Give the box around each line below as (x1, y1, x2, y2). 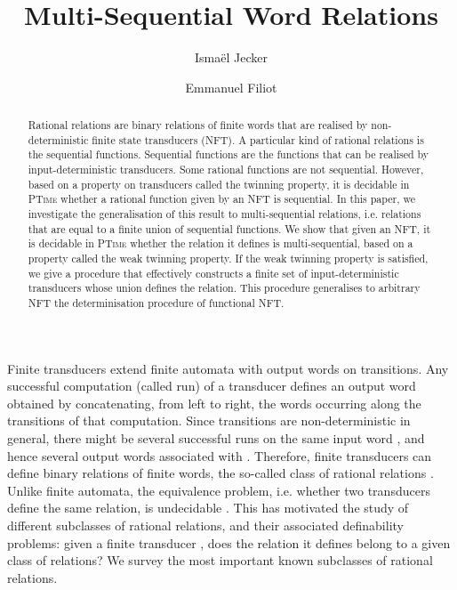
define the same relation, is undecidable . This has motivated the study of (7, 498, 409, 517)
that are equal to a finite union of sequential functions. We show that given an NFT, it (28, 221, 431, 236)
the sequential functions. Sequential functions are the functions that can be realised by (28, 147, 429, 162)
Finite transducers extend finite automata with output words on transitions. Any (7, 359, 449, 377)
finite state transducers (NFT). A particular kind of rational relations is (92, 132, 424, 147)
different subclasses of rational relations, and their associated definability (7, 515, 404, 534)
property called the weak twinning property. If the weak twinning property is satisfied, (28, 251, 429, 266)
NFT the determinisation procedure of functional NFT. (28, 295, 285, 310)
